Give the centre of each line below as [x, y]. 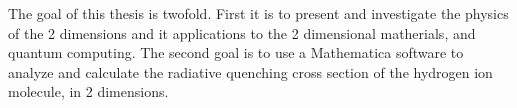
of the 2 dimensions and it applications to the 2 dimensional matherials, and [242, 32]
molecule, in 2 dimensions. [88, 91]
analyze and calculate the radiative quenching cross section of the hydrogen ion [250, 71]
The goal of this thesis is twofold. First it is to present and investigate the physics [258, 13]
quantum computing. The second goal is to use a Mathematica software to [236, 52]
